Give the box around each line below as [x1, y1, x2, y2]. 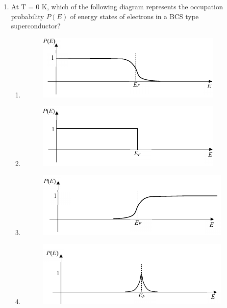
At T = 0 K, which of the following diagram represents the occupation [11, 1, 223, 11]
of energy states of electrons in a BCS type [70, 11, 199, 21]
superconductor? [11, 21, 61, 31]
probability [11, 11, 44, 21]
